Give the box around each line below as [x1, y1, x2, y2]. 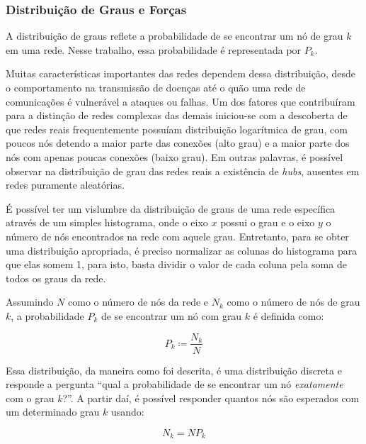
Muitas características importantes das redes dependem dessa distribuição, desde [6, 66, 356, 81]
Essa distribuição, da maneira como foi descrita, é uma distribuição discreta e [6, 362, 342, 377]
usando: [110, 404, 144, 419]
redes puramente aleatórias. [6, 177, 125, 192]
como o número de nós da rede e [68, 294, 209, 309]
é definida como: [253, 308, 324, 323]
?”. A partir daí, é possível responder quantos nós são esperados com [62, 390, 360, 405]
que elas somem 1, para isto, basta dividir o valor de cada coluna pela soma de [6, 257, 347, 272]
